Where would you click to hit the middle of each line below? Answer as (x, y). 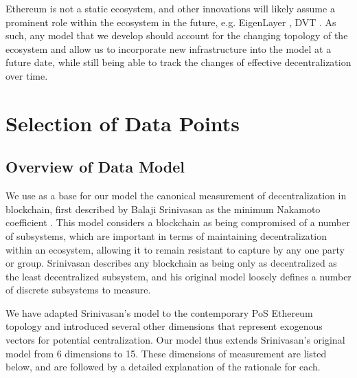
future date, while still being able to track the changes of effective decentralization (178, 62)
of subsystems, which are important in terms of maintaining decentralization (166, 235)
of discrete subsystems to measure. (78, 290)
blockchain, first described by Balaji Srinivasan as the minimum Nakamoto (163, 209)
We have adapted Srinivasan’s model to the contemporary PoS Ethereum (159, 312)
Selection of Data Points (123, 123)
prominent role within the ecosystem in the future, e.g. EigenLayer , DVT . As (171, 22)
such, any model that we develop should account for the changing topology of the (177, 35)
